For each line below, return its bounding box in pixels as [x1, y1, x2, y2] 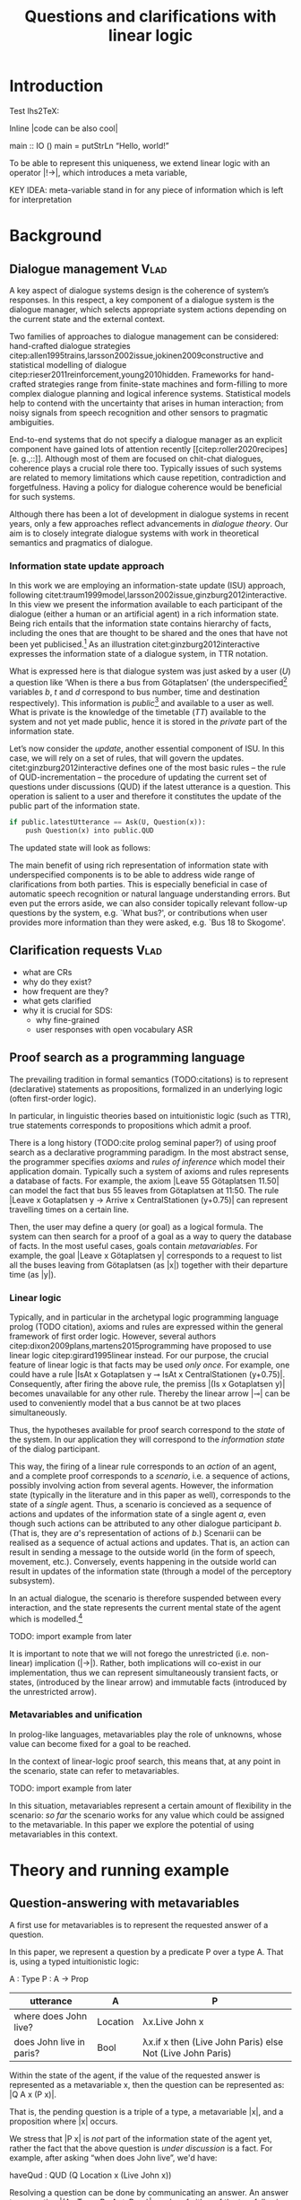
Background [9, 226, 102, 246]
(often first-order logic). [9, 1093, 97, 1104]
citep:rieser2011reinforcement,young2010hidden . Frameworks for [9, 369, 251, 380]
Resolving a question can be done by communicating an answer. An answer [9, 2187, 289, 2197]
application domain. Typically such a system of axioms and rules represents [9, 1165, 289, 1176]
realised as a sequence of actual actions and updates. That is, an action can [9, 1537, 290, 1548]
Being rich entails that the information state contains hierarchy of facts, [9, 618, 271, 629]
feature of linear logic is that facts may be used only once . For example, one [9, 1359, 290, 1370]
